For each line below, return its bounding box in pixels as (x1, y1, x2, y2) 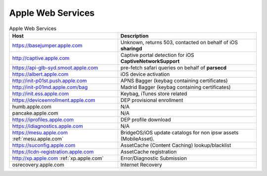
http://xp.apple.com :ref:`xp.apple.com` (12, 155, 104, 162)
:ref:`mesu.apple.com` (12, 135, 64, 142)
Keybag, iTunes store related (120, 90, 187, 97)
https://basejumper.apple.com (12, 42, 83, 49)
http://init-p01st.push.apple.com (12, 77, 87, 84)
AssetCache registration (120, 148, 177, 155)
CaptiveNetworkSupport (120, 57, 180, 64)
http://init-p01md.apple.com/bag (12, 84, 88, 90)
